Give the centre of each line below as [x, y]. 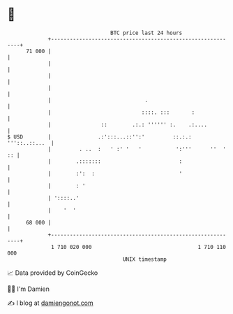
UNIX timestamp [145, 259]
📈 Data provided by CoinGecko [53, 273]
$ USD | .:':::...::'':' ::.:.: [99, 137]
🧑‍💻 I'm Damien [29, 289]
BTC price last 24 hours [146, 33]
